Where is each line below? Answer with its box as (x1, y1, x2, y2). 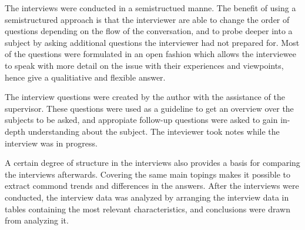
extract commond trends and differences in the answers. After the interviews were (5, 179, 299, 192)
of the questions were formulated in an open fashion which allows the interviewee (5, 48, 296, 60)
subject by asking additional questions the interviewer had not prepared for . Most (5, 36, 300, 48)
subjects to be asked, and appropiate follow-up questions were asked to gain (5, 114, 278, 126)
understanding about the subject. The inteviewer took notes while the (28, 125, 280, 137)
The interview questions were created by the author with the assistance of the (5, 91, 285, 103)
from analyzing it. (5, 214, 69, 226)
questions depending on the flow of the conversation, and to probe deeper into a (5, 25, 293, 37)
